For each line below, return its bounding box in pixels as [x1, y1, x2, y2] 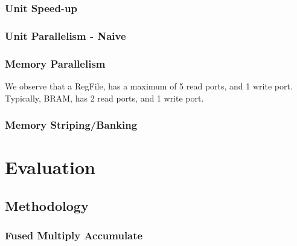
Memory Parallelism [5, 56, 106, 71]
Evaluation [5, 155, 95, 180]
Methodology [5, 196, 89, 215]
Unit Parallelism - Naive [5, 28, 126, 43]
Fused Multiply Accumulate [5, 228, 143, 243]
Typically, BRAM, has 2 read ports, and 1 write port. [5, 91, 204, 104]
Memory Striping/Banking [5, 117, 138, 132]
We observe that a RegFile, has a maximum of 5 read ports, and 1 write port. [5, 79, 293, 92]
